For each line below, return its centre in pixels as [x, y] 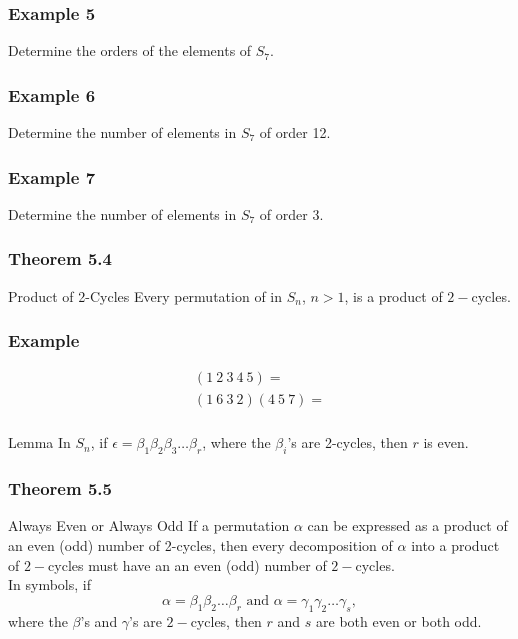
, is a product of [393, 295]
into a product [455, 545]
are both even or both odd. [399, 620]
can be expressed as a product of [407, 525]
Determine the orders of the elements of [130, 50]
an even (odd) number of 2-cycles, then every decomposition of [200, 545]
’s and [99, 620]
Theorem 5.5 [60, 488]
